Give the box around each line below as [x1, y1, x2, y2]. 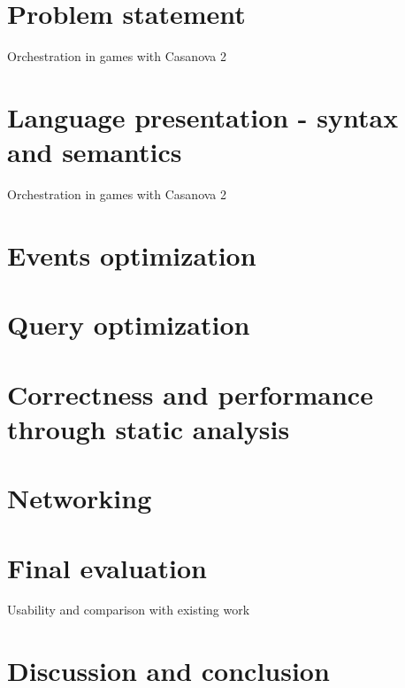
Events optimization [7, 236, 256, 273]
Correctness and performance [7, 375, 373, 412]
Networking [7, 480, 152, 516]
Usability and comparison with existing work [7, 600, 250, 619]
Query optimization [7, 306, 250, 343]
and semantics [7, 134, 182, 170]
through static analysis [7, 410, 290, 446]
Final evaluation [7, 549, 207, 585]
